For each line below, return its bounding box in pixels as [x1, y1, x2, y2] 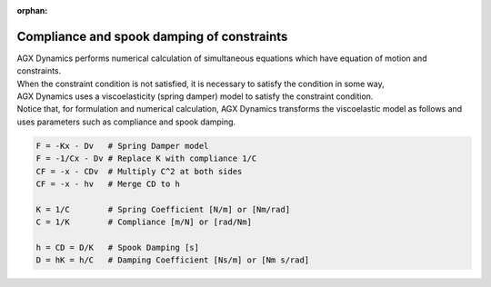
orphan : [16, 5, 48, 15]
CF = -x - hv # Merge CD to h [35, 179, 181, 190]
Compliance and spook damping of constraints [16, 28, 288, 45]
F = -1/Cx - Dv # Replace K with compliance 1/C [35, 153, 257, 163]
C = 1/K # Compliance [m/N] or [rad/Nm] [35, 217, 252, 227]
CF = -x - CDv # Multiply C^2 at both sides [35, 166, 243, 176]
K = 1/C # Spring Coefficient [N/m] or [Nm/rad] [35, 204, 291, 214]
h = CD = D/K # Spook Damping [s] [35, 242, 200, 252]
